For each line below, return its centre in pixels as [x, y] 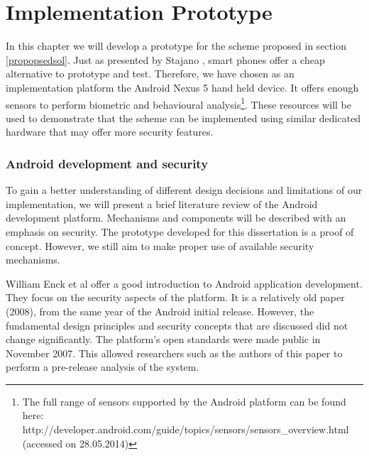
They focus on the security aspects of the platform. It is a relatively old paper [175, 297]
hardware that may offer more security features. [110, 132]
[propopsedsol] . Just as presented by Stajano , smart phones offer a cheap [165, 59]
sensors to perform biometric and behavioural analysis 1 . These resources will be [178, 103]
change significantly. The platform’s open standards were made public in [163, 339]
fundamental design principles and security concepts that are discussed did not [177, 325]
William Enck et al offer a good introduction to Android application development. [184, 283]
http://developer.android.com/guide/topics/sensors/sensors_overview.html [186, 429]
